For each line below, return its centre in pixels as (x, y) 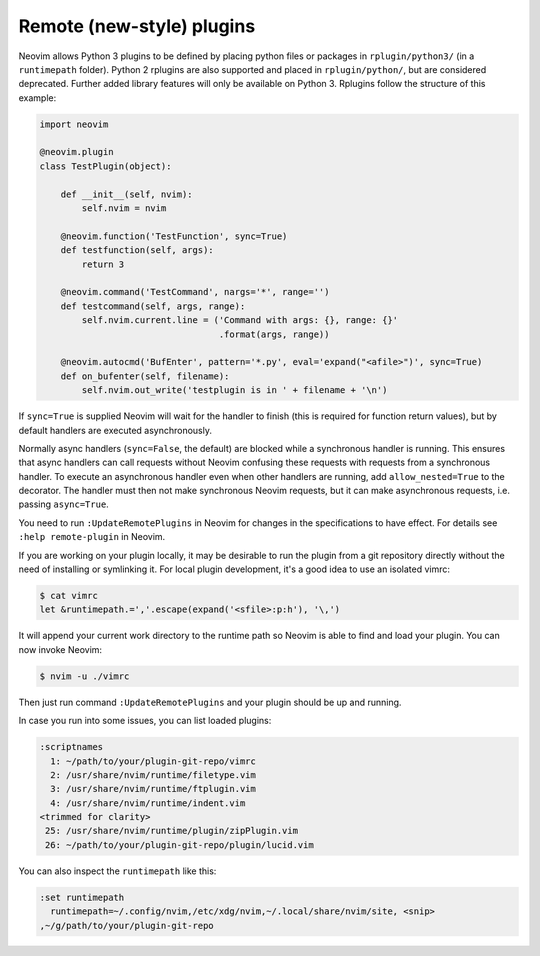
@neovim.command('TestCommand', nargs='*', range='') (195, 292)
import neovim (74, 124)
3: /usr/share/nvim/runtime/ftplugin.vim (153, 789)
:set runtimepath (82, 897)
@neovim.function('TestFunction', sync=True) (174, 236)
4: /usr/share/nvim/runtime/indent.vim (148, 803)
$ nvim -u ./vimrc (84, 676)
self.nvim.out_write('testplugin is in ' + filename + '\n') (234, 390)
